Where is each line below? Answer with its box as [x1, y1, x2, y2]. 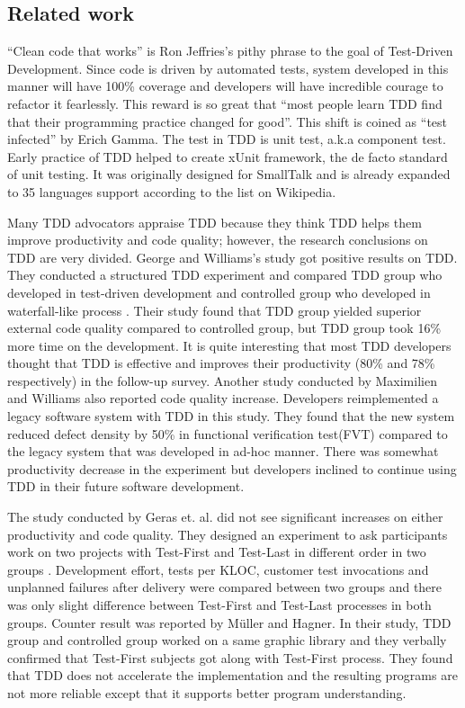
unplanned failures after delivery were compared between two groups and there [7, 578, 443, 596]
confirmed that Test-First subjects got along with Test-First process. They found [7, 648, 453, 667]
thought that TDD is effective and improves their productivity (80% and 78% [7, 354, 435, 372]
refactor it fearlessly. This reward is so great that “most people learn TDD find [7, 94, 443, 112]
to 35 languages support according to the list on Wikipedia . [7, 182, 336, 201]
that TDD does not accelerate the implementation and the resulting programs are [7, 666, 458, 685]
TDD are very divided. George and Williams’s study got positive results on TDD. [7, 247, 458, 266]
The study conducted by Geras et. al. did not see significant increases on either [7, 507, 443, 526]
